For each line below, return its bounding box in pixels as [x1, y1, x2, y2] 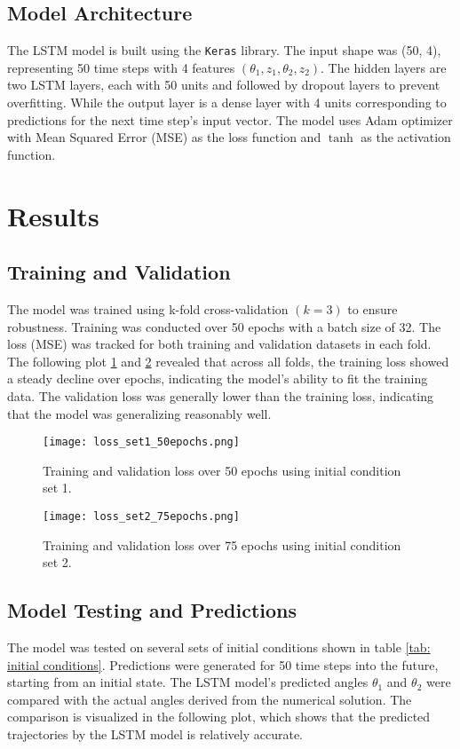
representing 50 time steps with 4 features [7, 58, 235, 76]
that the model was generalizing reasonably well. [7, 404, 272, 422]
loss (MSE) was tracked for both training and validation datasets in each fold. [7, 335, 432, 353]
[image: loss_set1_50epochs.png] [43, 436, 240, 449]
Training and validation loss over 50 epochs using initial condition [43, 461, 401, 479]
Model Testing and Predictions [7, 596, 297, 624]
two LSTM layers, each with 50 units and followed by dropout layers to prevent [7, 75, 440, 94]
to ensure [347, 300, 398, 318]
